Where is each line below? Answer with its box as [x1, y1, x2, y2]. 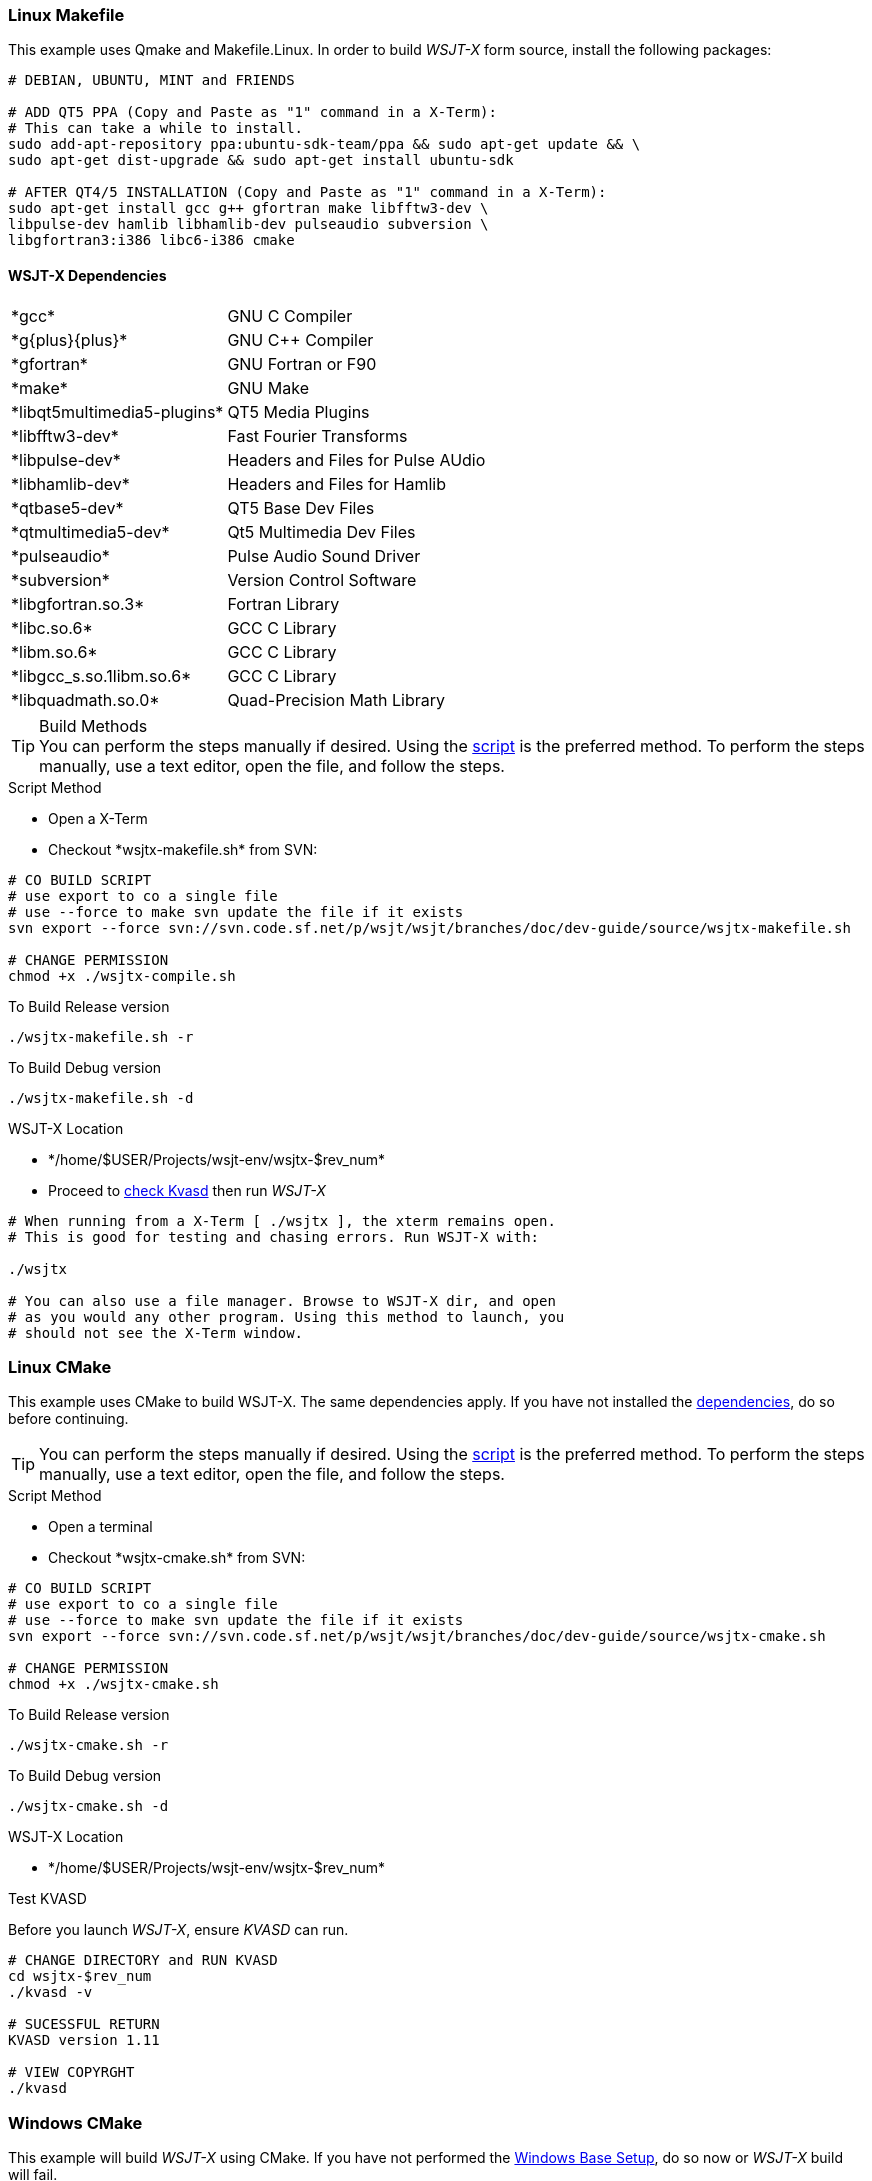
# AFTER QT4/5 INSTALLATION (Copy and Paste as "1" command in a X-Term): [8, 184, 607, 201]
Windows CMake [8, 2112, 143, 2133]
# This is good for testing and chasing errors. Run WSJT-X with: [8, 1228, 540, 1245]
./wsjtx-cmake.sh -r [8, 1737, 169, 1754]
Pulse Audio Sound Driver [227, 545, 421, 566]
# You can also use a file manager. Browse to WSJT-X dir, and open [8, 1292, 556, 1309]
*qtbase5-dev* [11, 497, 124, 518]
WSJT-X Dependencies [8, 266, 167, 284]
